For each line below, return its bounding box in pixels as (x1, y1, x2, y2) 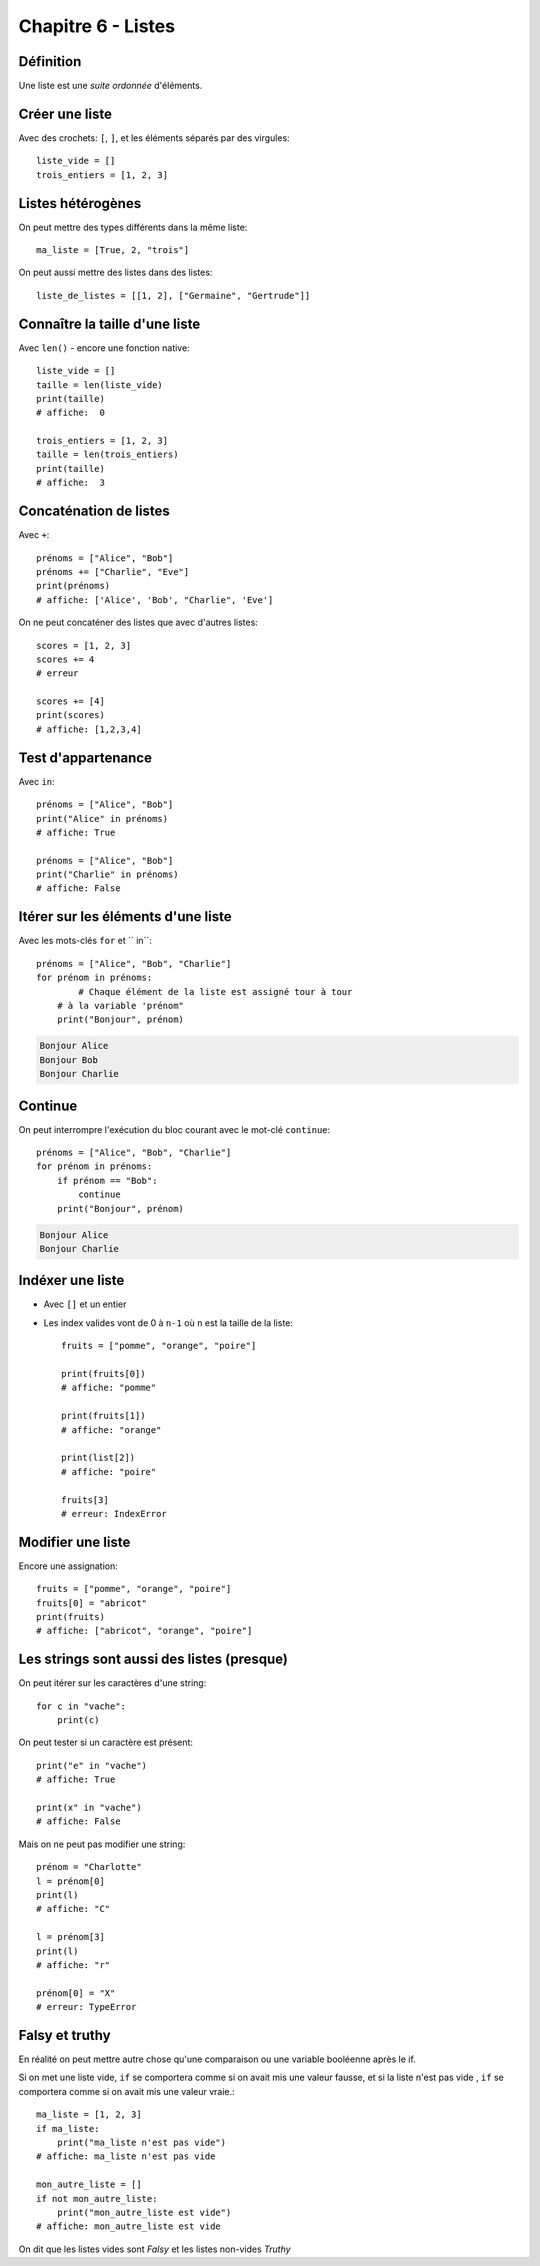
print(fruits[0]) (61, 1368, 146, 1379)
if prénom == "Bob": (56, 1175, 158, 1186)
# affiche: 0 (36, 407, 105, 419)
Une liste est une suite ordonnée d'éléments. (18, 80, 203, 92)
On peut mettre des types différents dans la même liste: (18, 221, 248, 233)
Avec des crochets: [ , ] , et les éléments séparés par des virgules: (18, 131, 290, 144)
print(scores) (36, 710, 105, 721)
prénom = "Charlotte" (36, 1861, 142, 1873)
